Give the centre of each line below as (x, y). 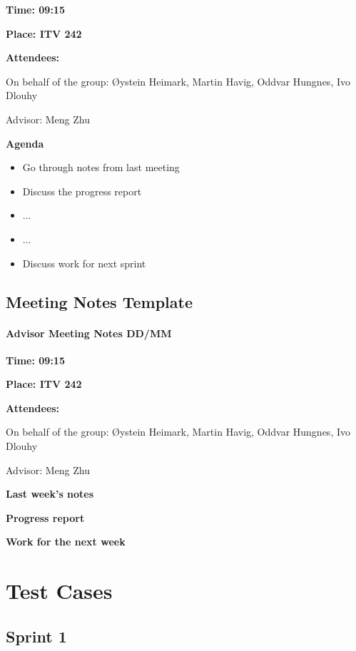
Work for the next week (66, 542)
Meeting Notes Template (99, 301)
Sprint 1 (36, 636)
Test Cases (59, 591)
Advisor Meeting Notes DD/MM (89, 333)
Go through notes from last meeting (101, 167)
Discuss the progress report (82, 191)
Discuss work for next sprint (84, 263)
